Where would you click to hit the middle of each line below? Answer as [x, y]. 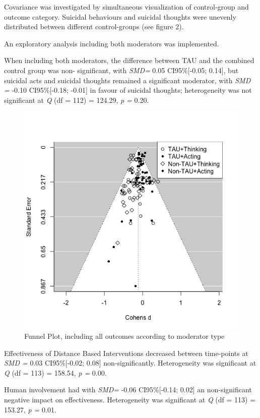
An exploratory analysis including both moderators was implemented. [112, 43]
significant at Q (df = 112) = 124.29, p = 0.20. [77, 100]
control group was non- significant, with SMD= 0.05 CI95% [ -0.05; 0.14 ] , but [121, 70]
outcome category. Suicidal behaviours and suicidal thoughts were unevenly [120, 16]
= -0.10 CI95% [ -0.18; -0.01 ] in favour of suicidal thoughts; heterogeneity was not [128, 90]
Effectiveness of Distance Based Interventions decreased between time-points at [126, 353]
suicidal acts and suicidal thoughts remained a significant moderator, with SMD [127, 80]
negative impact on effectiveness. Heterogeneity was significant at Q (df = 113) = [130, 399]
